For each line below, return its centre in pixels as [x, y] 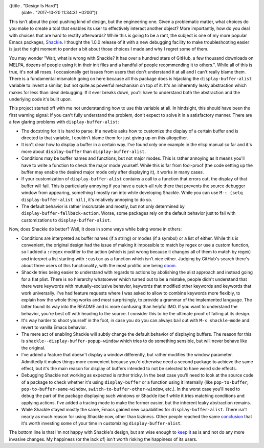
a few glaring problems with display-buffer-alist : [64, 122]
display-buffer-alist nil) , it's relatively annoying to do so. [87, 199]
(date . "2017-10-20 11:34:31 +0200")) [59, 13]
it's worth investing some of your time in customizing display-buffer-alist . [101, 423]
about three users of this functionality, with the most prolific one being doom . [99, 266]
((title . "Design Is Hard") [34, 6]
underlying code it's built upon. [40, 99]
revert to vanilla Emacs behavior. [54, 327]
